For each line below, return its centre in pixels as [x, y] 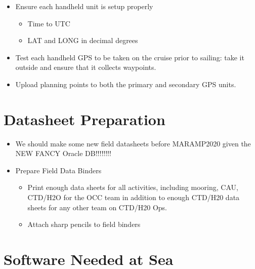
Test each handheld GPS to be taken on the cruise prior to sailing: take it [130, 57]
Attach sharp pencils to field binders [84, 224]
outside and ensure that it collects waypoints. [86, 67]
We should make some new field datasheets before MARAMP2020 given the [133, 143]
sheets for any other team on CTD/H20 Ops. [97, 207]
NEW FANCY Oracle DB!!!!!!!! [63, 153]
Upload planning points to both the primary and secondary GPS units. [126, 84]
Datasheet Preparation [84, 119]
